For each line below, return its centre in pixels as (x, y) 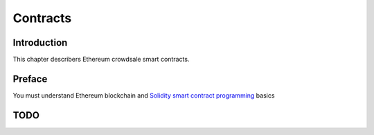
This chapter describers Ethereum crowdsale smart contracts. (101, 60)
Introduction (40, 43)
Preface (30, 79)
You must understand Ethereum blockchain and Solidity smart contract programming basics (144, 95)
